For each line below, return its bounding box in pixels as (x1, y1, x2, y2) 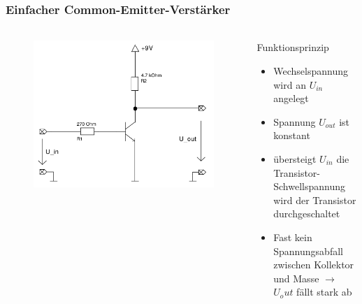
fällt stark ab (296, 284, 352, 299)
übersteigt (273, 152, 317, 166)
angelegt (273, 91, 309, 106)
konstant (273, 128, 310, 143)
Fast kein (273, 229, 312, 244)
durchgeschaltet (273, 206, 340, 221)
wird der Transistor (273, 192, 356, 207)
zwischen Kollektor (273, 257, 354, 272)
